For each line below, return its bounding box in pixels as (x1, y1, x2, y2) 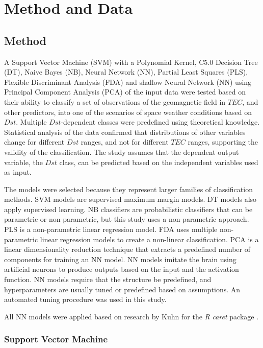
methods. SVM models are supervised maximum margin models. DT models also (4, 194, 257, 204)
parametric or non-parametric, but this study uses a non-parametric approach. (4, 214, 249, 224)
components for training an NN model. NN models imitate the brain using (4, 253, 236, 264)
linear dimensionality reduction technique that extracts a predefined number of (4, 244, 250, 254)
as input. (4, 167, 32, 177)
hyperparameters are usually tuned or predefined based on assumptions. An (4, 284, 241, 294)
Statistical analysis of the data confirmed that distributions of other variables (4, 126, 246, 137)
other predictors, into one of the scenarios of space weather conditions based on (4, 106, 252, 117)
